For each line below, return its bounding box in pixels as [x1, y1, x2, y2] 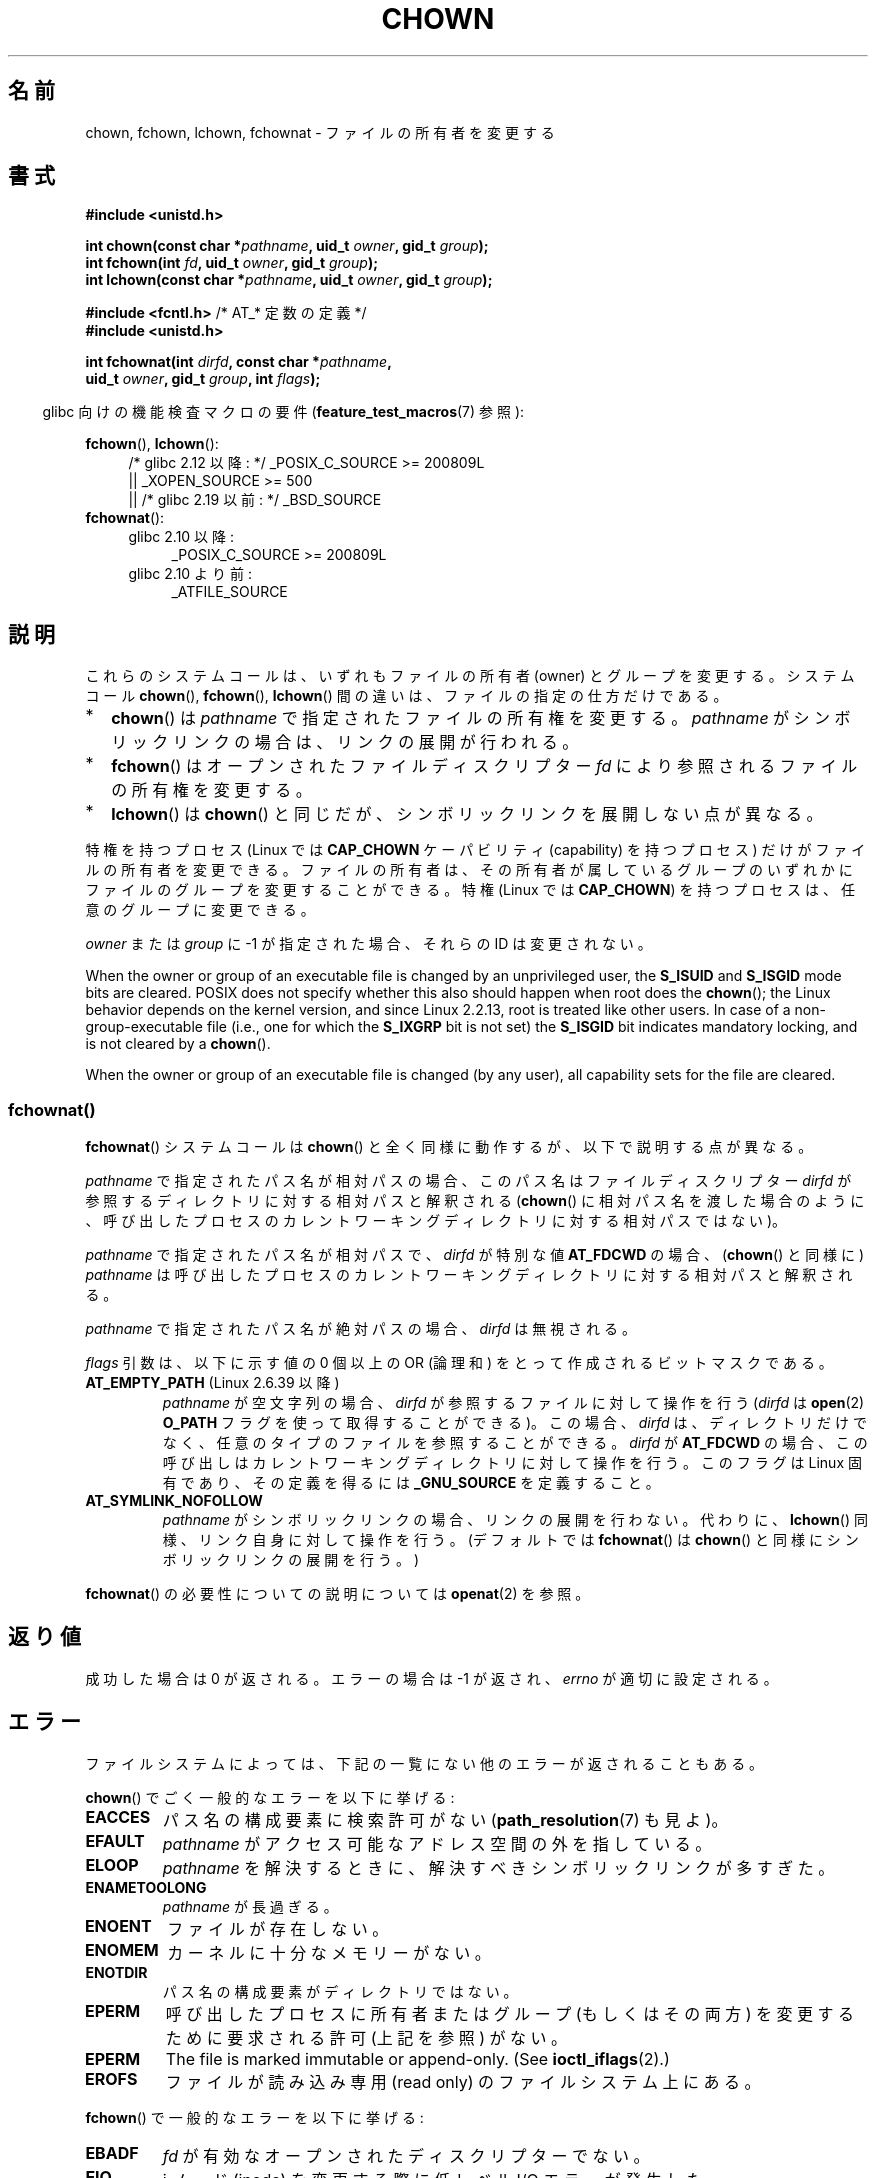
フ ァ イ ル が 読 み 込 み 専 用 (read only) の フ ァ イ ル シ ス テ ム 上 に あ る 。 [165, 2071, 761, 2092]
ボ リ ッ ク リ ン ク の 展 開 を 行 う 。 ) [162, 1551, 420, 1569]
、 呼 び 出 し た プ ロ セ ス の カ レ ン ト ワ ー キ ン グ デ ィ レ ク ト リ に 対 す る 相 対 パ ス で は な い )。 [85, 1212, 787, 1230]
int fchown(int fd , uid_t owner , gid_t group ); [85, 254, 378, 272]
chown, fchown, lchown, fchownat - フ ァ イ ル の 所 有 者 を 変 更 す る [85, 123, 555, 141]
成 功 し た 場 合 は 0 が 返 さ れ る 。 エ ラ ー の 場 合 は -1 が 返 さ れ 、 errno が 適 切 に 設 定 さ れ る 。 [85, 1669, 778, 1687]
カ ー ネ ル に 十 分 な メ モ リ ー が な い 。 [167, 1942, 491, 1963]
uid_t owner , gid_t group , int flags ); [85, 370, 321, 388]
